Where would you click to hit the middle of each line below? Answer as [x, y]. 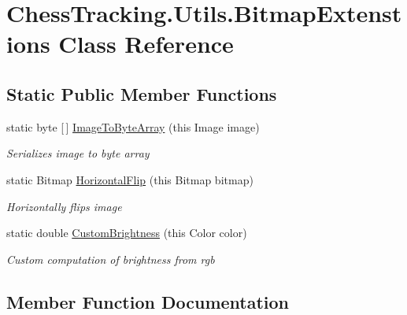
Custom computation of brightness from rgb [111, 259]
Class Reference [146, 44]
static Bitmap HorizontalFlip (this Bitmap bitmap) [130, 179]
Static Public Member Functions [142, 93]
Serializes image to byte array [78, 153]
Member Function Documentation [148, 301]
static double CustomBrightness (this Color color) [127, 233]
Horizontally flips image [64, 206]
